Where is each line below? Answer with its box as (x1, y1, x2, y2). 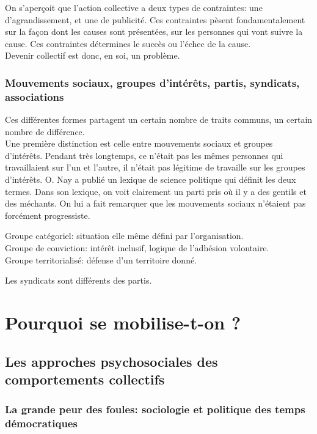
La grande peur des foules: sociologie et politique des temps (5, 402, 305, 417)
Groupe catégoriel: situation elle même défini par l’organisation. (5, 229, 244, 242)
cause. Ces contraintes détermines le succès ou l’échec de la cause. (5, 37, 251, 50)
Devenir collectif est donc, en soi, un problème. (5, 49, 180, 62)
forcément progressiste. (5, 208, 90, 221)
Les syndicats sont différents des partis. (5, 274, 152, 287)
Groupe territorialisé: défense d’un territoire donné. (5, 253, 197, 266)
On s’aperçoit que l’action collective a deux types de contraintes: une (5, 1, 263, 13)
